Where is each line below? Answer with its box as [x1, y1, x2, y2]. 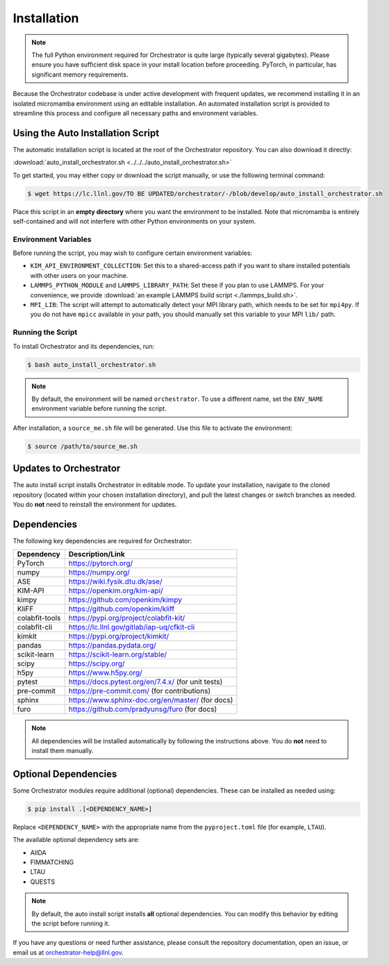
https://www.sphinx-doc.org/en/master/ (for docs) [68, 695, 233, 705]
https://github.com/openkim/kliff [68, 604, 175, 614]
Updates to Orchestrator [13, 463, 121, 475]
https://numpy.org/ [68, 568, 130, 577]
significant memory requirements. [31, 70, 129, 79]
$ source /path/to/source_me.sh [27, 442, 138, 450]
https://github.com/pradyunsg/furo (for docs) [68, 704, 217, 714]
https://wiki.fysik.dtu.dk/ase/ [68, 577, 163, 586]
